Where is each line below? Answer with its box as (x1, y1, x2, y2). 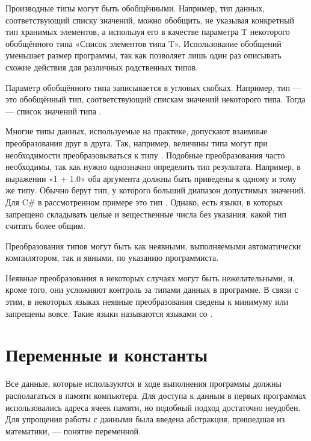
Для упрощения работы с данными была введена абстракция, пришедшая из (5, 413, 285, 425)
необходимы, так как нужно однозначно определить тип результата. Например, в (5, 160, 301, 173)
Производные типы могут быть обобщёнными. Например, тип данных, (5, 2, 265, 14)
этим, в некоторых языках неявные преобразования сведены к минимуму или (5, 295, 289, 308)
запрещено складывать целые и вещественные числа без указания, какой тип (5, 207, 286, 220)
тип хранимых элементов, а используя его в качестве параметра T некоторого (5, 25, 290, 38)
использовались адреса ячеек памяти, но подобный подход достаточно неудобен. (5, 401, 301, 413)
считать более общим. (5, 219, 85, 232)
